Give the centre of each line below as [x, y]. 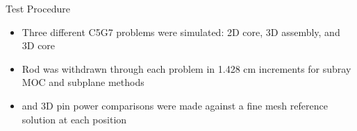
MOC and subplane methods [83, 82]
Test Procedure [38, 8]
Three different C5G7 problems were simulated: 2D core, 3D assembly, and [181, 32]
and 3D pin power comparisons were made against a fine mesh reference [175, 105]
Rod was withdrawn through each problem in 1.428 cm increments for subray [186, 68]
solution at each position [74, 119]
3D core [39, 45]
